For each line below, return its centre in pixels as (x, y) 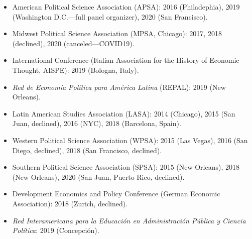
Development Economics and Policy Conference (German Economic (116, 194)
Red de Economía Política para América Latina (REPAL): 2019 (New (119, 87)
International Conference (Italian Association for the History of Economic (126, 60)
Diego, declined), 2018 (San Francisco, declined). (87, 150)
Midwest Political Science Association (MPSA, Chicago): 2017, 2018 (117, 33)
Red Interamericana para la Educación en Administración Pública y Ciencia (129, 220)
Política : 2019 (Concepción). (56, 230)
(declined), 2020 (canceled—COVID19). (73, 43)
